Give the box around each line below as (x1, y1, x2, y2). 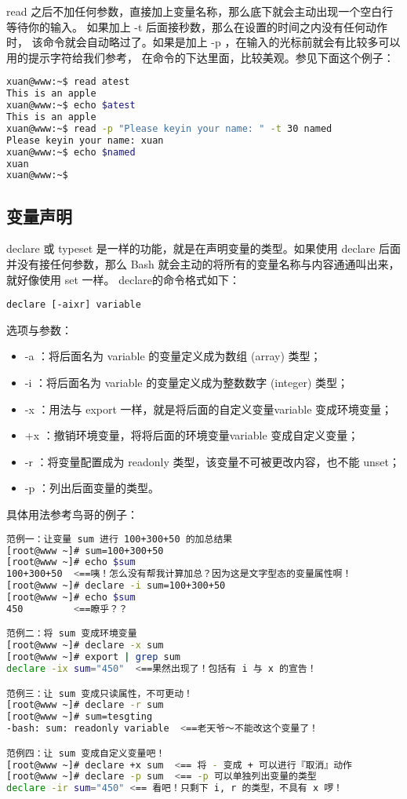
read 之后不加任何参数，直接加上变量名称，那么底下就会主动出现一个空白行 (6, 3, 394, 19)
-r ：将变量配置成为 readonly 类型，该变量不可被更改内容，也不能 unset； (24, 453, 400, 469)
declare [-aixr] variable (6, 299, 141, 311)
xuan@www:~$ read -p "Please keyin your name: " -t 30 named (6, 122, 333, 134)
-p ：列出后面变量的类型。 (24, 480, 159, 496)
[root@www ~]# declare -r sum (6, 699, 164, 711)
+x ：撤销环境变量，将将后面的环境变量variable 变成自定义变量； (24, 427, 359, 443)
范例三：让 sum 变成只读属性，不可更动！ (6, 688, 193, 699)
